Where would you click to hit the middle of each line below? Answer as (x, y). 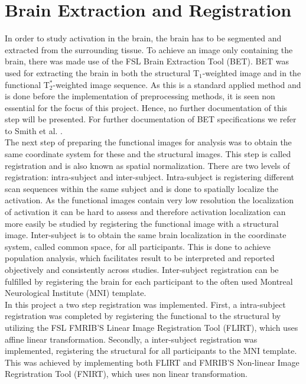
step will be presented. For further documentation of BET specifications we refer (151, 119)
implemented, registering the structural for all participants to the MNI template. (151, 351)
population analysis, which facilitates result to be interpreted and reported (140, 258)
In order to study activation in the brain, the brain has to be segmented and (143, 38)
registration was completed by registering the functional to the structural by (143, 316)
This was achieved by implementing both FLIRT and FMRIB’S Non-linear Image (152, 362)
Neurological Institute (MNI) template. (76, 293)
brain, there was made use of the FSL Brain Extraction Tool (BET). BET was (147, 61)
